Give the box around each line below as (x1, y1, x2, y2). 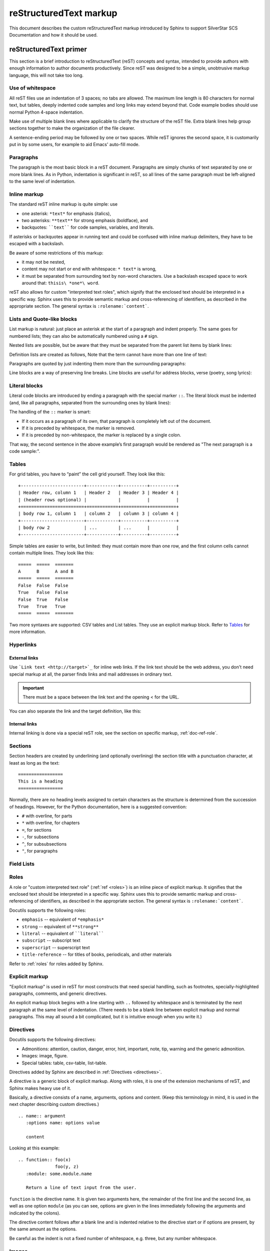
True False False (18, 589, 68, 595)
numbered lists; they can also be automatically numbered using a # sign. (9, 333, 158, 339)
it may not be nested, (21, 259, 65, 265)
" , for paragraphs (21, 848, 58, 854)
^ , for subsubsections (21, 841, 67, 847)
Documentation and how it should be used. (9, 32, 98, 38)
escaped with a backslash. (9, 241, 64, 247)
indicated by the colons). (9, 1210, 60, 1216)
